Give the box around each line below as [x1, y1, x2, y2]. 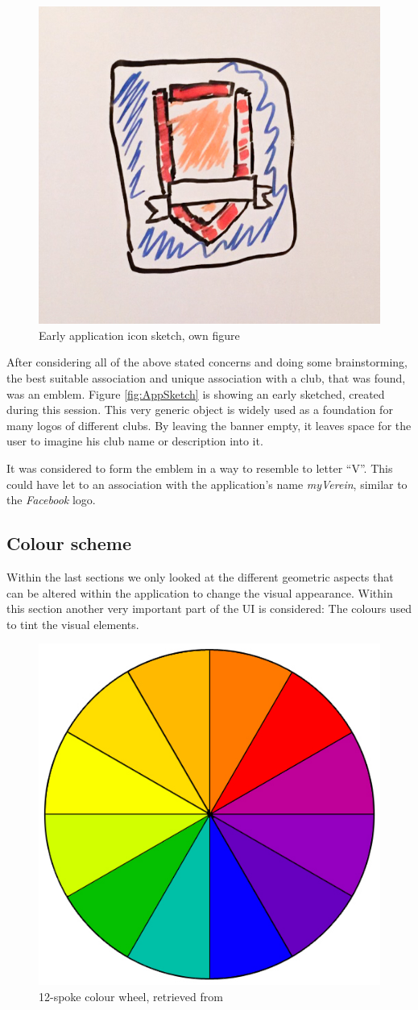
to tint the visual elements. [6, 615, 139, 632]
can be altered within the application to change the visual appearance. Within [6, 584, 393, 601]
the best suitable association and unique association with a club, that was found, [6, 370, 406, 387]
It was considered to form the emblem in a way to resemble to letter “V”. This [6, 460, 393, 477]
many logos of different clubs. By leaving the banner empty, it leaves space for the [6, 416, 412, 433]
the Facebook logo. [6, 491, 96, 508]
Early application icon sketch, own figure [39, 326, 240, 343]
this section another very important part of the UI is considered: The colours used [6, 600, 412, 617]
